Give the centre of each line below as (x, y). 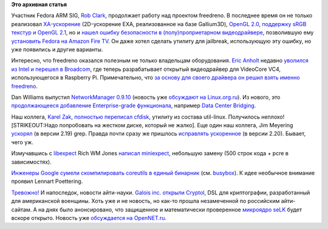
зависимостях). (31, 162)
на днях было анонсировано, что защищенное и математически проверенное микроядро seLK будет (170, 210)
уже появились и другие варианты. (57, 49)
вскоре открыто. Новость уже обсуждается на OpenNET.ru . (89, 217)
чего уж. (22, 142)
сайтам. (22, 210)
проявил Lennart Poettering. (47, 181)
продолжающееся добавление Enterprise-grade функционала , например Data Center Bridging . (134, 105)
